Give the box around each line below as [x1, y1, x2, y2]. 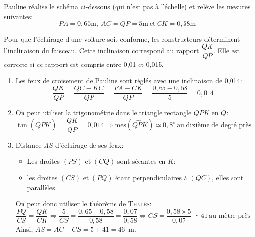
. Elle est [213, 45, 240, 56]
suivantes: [4, 11, 33, 21]
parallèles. [27, 182, 57, 192]
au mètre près [209, 213, 251, 220]
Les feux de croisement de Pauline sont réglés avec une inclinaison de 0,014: [15, 75, 242, 86]
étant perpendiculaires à [115, 172, 187, 182]
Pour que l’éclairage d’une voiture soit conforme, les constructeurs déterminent [4, 34, 240, 44]
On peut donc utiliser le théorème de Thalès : [15, 198, 152, 209]
